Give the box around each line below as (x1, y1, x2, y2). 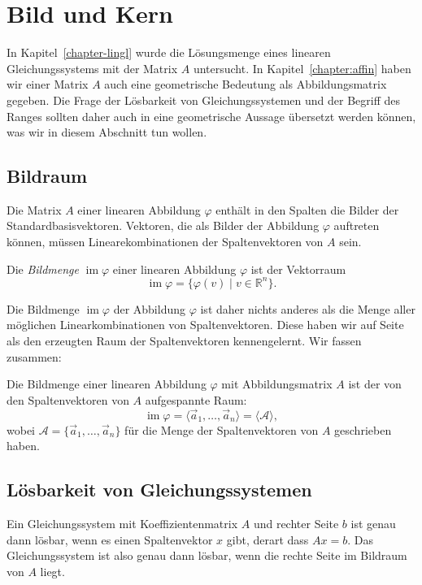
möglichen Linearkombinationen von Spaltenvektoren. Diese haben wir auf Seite (7, 316, 404, 333)
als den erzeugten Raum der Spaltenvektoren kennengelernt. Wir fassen (7, 331, 362, 349)
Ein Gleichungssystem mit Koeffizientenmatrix (7, 514, 238, 531)
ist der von (348, 375, 402, 392)
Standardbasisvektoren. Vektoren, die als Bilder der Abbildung (7, 217, 320, 234)
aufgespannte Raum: (145, 391, 247, 408)
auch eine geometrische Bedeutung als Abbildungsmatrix (104, 76, 387, 93)
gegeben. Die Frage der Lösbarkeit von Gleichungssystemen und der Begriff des (7, 91, 401, 108)
